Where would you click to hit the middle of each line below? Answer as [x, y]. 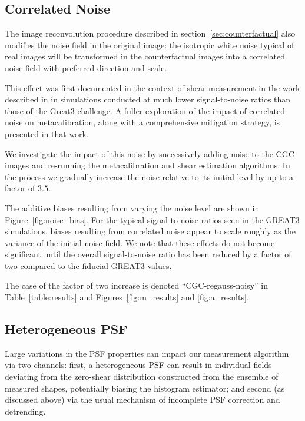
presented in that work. [47, 133]
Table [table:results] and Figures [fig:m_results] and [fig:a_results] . [127, 297]
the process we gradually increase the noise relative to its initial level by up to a [149, 176]
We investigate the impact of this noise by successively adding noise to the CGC [150, 153]
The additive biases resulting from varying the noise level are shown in [132, 208]
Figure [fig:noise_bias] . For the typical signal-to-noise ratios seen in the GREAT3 [152, 219]
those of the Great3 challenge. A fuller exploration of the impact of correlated [145, 110]
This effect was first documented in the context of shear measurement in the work [152, 87]
